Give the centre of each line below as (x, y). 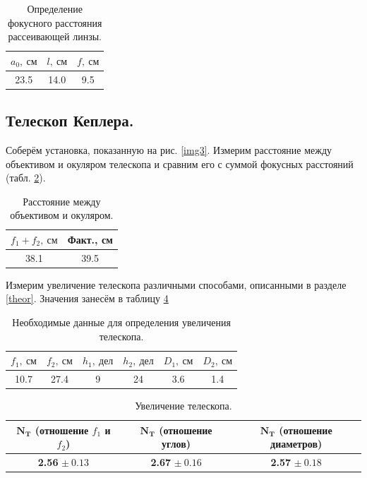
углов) (176, 444)
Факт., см (90, 239)
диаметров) (296, 444)
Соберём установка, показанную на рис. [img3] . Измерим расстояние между (169, 149)
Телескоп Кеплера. (70, 120)
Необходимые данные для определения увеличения (121, 322)
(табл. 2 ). (26, 178)
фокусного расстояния (55, 22)
